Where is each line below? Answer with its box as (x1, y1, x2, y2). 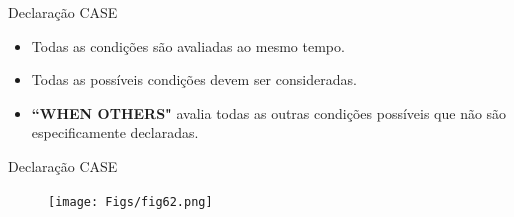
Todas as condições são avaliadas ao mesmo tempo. (31, 35, 345, 56)
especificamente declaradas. (31, 122, 199, 143)
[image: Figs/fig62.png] (48, 194, 213, 209)
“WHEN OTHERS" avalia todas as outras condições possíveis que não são (31, 102, 507, 123)
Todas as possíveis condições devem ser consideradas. (31, 69, 357, 90)
